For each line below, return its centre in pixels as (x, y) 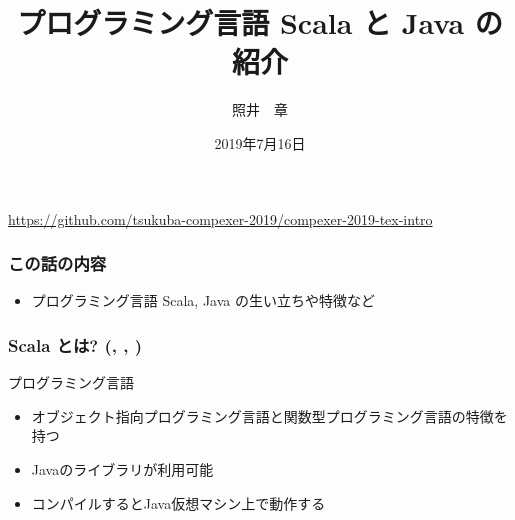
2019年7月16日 (260, 142)
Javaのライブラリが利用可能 (122, 468)
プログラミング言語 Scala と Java (241, 22)
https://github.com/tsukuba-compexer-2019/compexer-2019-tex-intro (220, 218)
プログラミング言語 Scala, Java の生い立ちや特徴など (203, 300)
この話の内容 (57, 263)
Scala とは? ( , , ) (75, 344)
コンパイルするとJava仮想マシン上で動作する (178, 502)
